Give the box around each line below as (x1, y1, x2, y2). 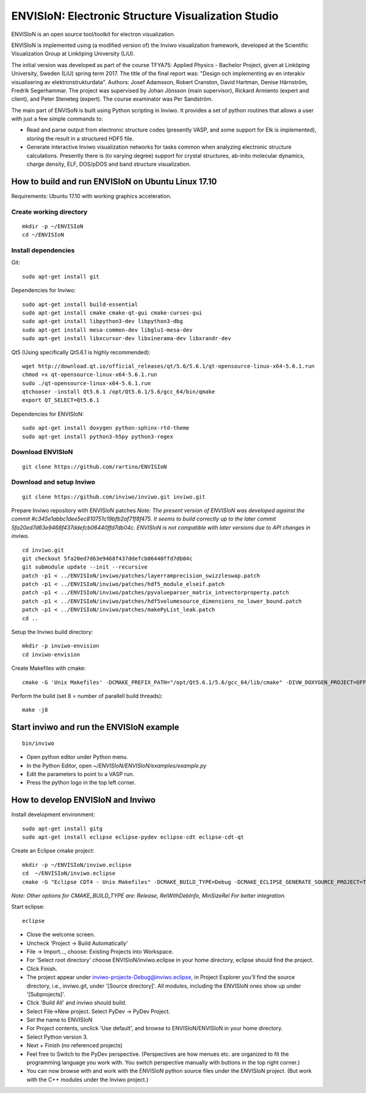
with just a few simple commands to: (11, 115, 104, 123)
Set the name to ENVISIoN (26, 1016, 93, 1024)
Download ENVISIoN (11, 448, 73, 457)
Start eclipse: (11, 903, 45, 911)
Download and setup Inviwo (11, 478, 96, 486)
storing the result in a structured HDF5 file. (26, 135, 134, 142)
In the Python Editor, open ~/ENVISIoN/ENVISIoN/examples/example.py (26, 762, 207, 769)
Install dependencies (11, 246, 75, 255)
